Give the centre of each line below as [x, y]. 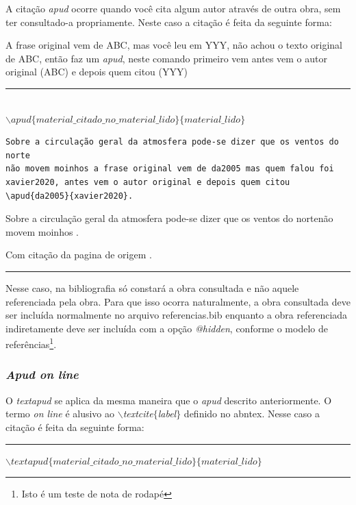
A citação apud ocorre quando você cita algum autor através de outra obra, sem [173, 8]
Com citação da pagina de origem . [79, 255]
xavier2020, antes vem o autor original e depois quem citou [148, 182]
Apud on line [42, 374]
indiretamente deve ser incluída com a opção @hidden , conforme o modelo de [167, 328]
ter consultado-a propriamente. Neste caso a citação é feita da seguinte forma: [169, 22]
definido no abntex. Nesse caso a [252, 414]
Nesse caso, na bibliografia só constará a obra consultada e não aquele [152, 287]
